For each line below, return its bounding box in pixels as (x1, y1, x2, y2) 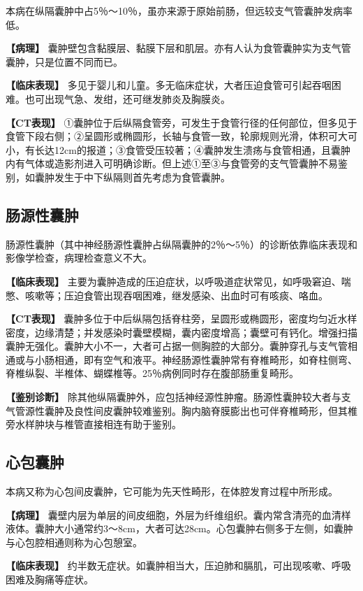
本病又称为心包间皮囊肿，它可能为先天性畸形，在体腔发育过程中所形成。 (6, 484, 338, 499)
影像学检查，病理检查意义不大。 (6, 250, 152, 265)
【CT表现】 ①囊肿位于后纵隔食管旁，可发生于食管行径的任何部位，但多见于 (6, 115, 357, 129)
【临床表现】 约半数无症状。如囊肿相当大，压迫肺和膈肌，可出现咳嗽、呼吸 (6, 558, 351, 573)
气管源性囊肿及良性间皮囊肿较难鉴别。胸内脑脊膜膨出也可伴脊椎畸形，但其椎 (6, 403, 357, 418)
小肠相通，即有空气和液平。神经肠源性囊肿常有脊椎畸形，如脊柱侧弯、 (34, 352, 357, 366)
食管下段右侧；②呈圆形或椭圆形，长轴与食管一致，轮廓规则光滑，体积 (6, 129, 328, 143)
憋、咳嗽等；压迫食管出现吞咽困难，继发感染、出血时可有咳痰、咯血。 (6, 287, 328, 302)
